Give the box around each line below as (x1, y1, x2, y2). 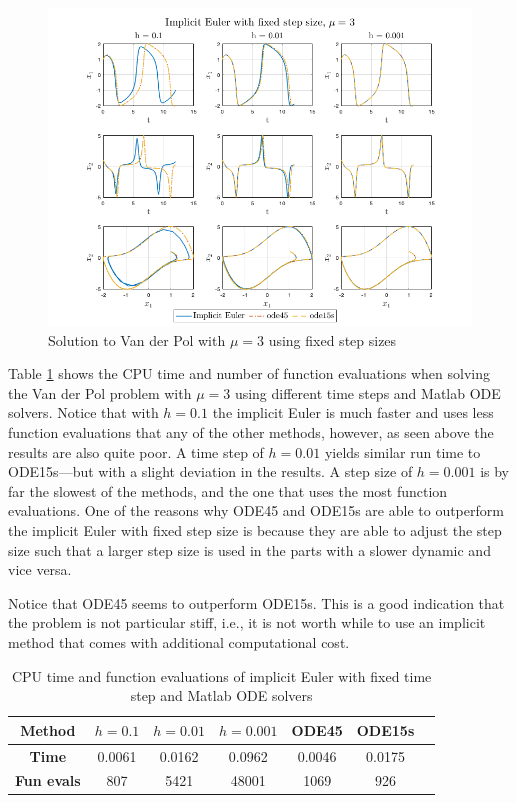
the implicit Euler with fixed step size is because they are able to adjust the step (8, 519, 502, 540)
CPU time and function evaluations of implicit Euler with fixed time (11, 665, 432, 686)
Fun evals (15, 770, 81, 791)
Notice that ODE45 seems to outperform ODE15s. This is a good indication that (8, 592, 505, 613)
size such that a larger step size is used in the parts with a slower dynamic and (8, 539, 491, 560)
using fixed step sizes (268, 329, 397, 350)
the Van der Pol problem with (8, 382, 192, 403)
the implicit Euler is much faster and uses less (212, 402, 494, 423)
